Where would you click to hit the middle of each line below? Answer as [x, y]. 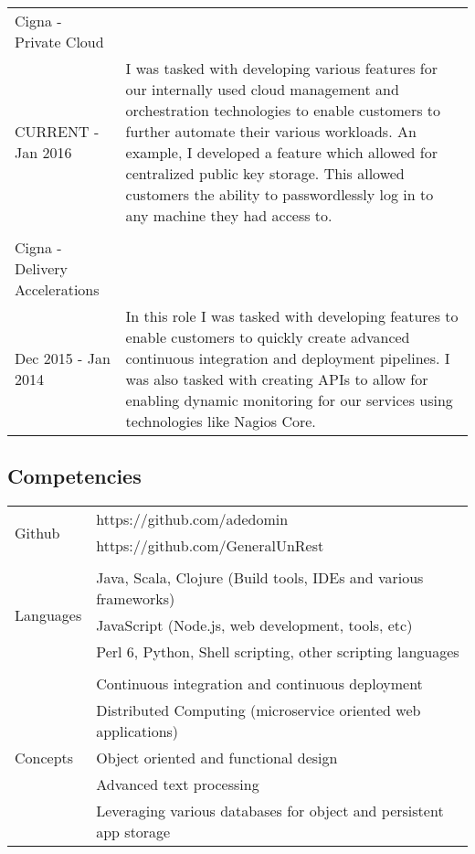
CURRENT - [57, 131]
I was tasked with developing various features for [281, 68]
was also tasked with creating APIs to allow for [277, 379]
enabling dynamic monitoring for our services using [289, 400]
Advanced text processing [178, 785]
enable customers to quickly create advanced [268, 337]
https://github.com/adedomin [192, 519]
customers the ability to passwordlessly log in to [280, 194]
